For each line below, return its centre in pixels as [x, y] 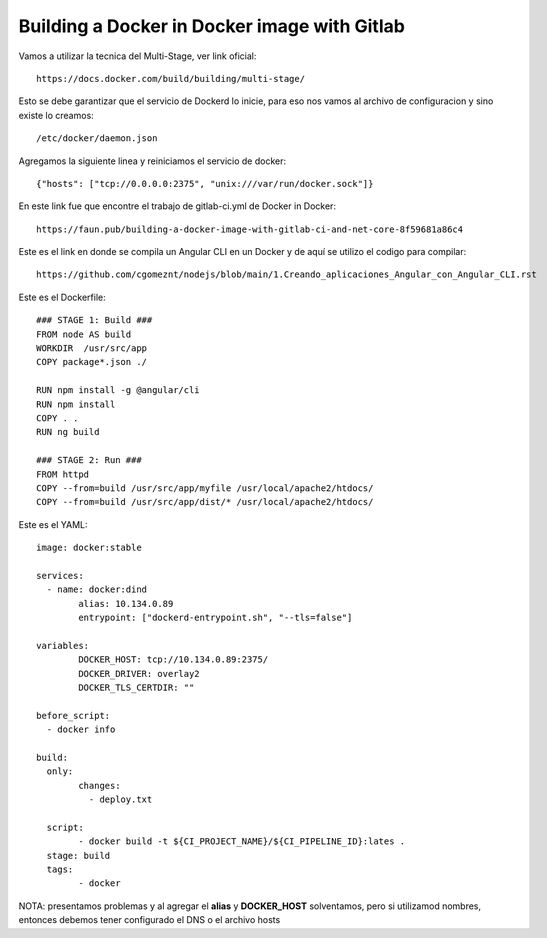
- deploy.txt [120, 799]
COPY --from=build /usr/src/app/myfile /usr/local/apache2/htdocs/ [205, 488]
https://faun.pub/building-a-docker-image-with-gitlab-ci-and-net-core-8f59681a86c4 [250, 229]
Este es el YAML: [53, 524]
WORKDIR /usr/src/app [92, 348]
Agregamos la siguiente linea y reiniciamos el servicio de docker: [152, 161]
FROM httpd [63, 474]
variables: [63, 645]
